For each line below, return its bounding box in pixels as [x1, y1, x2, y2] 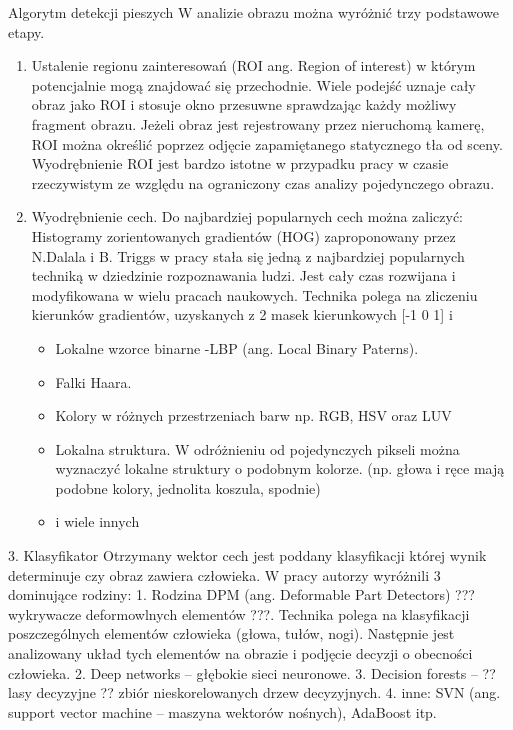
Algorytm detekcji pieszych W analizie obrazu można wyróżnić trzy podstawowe [8, 2, 500, 22]
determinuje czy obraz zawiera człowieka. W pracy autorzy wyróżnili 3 [8, 564, 441, 585]
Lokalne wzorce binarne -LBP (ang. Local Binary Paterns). [55, 337, 419, 358]
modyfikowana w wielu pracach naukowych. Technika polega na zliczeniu [31, 284, 478, 305]
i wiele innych [55, 511, 140, 532]
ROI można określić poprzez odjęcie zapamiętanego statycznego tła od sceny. [31, 133, 503, 154]
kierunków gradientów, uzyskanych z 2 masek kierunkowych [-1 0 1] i [31, 304, 453, 325]
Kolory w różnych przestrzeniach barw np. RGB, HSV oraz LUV [55, 405, 452, 426]
